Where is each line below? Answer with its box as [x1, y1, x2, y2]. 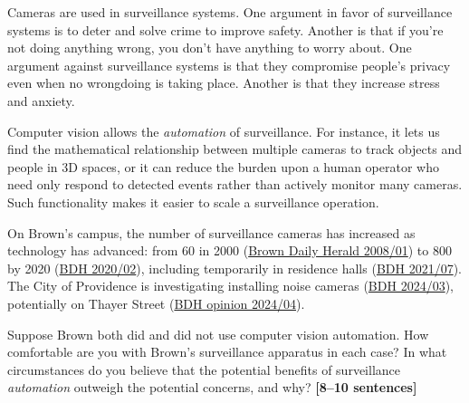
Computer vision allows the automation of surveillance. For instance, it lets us [7, 121, 440, 140]
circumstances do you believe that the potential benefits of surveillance [7, 360, 400, 379]
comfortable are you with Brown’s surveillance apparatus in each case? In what [7, 342, 447, 361]
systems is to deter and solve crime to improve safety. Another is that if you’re [7, 20, 444, 39]
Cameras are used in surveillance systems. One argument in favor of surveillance [7, 3, 453, 21]
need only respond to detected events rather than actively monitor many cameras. [7, 175, 463, 194]
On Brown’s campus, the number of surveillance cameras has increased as [7, 223, 416, 242]
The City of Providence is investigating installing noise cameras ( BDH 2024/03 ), [7, 276, 454, 295]
